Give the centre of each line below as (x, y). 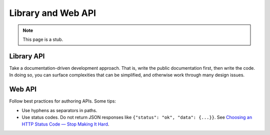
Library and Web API (53, 13)
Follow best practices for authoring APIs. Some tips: (63, 101)
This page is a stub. (43, 39)
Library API (27, 56)
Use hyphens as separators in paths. (59, 110)
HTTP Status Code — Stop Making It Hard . (65, 124)
